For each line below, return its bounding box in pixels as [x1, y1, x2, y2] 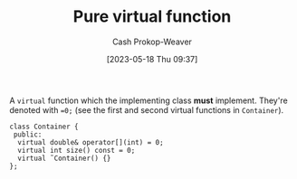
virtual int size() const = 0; [17, 146, 136, 155]
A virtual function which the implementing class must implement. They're [9, 95, 288, 106]
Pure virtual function [72, 6, 232, 27]
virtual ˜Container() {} [17, 154, 111, 163]
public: [13, 129, 43, 139]
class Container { [9, 122, 79, 131]
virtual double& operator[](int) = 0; [17, 137, 165, 146]
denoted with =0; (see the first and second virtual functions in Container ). [9, 104, 284, 115]
